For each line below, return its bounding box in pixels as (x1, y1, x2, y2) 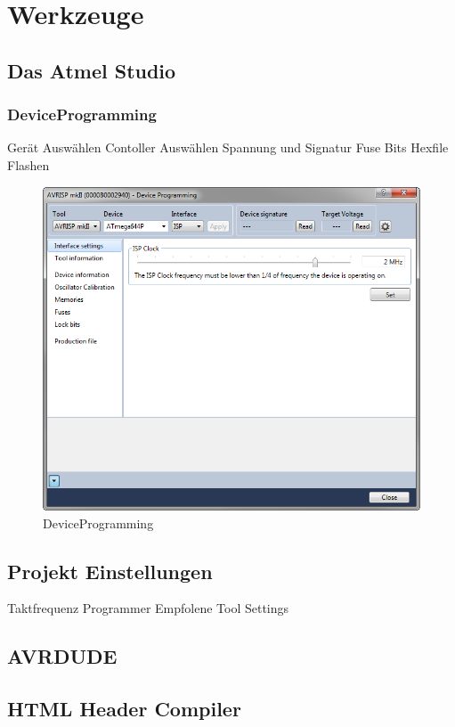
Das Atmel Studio (7, 56, 176, 84)
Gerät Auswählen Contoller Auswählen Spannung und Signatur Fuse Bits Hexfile (7, 138, 449, 157)
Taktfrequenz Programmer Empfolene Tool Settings (7, 599, 289, 617)
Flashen (7, 155, 50, 174)
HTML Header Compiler (7, 695, 241, 723)
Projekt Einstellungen (7, 557, 213, 584)
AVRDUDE (7, 642, 118, 670)
